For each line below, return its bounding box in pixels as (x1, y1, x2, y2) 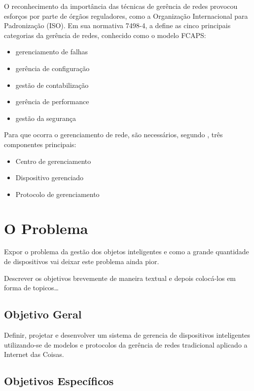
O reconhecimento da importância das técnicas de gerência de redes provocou (4, 1, 238, 11)
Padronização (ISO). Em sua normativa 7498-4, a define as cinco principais (4, 20, 231, 31)
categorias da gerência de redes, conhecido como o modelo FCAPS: (4, 30, 206, 40)
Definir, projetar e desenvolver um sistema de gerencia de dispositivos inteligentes (4, 330, 251, 340)
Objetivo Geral (4, 307, 82, 322)
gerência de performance (15, 96, 89, 107)
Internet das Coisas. (4, 349, 64, 359)
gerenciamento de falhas (15, 46, 88, 57)
